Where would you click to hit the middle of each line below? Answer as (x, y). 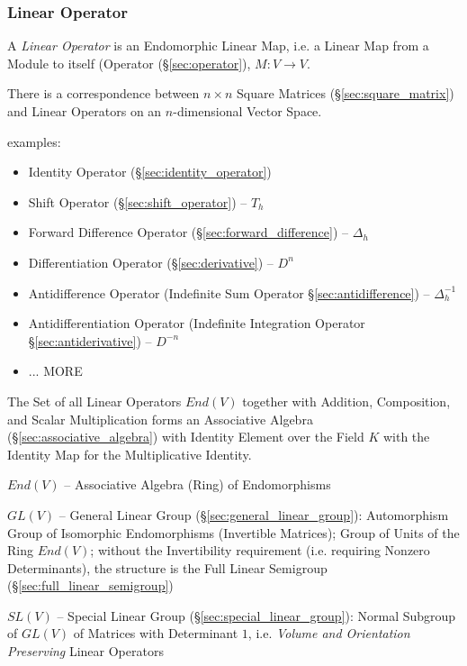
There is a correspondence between (103, 93)
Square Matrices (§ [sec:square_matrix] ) (346, 93)
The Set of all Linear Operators (94, 401)
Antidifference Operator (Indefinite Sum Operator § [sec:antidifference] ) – (229, 292)
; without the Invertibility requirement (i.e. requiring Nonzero (260, 550)
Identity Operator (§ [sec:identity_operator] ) (150, 172)
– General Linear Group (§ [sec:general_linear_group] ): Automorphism (254, 514)
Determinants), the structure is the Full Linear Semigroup (167, 567)
